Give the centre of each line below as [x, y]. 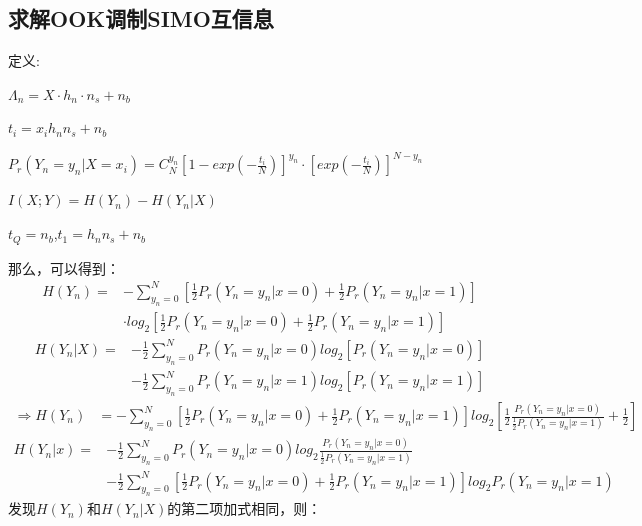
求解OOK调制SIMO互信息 [141, 18]
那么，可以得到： [64, 267]
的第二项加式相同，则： [244, 508]
